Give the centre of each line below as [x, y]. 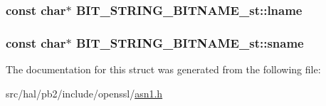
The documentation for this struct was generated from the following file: [163, 69]
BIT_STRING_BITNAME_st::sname [190, 42]
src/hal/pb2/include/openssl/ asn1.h [84, 93]
